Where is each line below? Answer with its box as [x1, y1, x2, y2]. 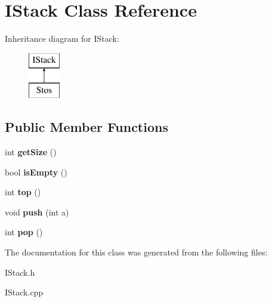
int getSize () [5, 146, 57, 158]
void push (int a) [5, 205, 69, 218]
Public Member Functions [5, 118, 168, 136]
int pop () [5, 226, 43, 238]
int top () [5, 186, 41, 198]
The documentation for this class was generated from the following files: [5, 246, 268, 258]
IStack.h [5, 266, 35, 278]
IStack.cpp [5, 286, 44, 298]
